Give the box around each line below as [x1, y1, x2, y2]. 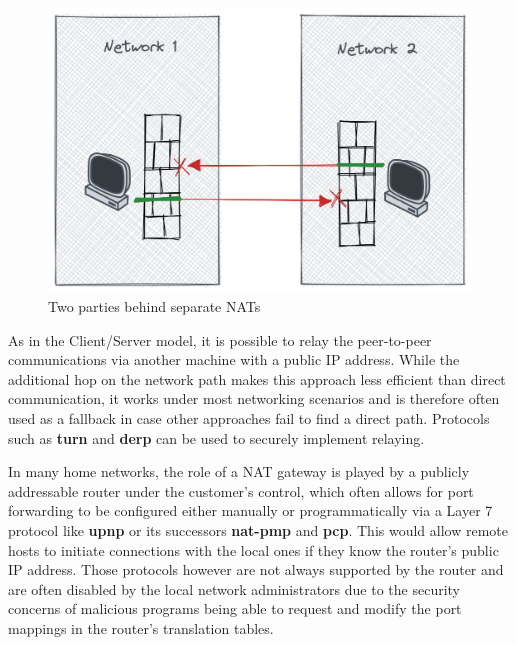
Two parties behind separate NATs [48, 296, 261, 317]
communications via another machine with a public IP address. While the [8, 349, 460, 370]
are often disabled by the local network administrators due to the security [8, 578, 461, 599]
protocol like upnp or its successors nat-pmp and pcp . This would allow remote [8, 519, 508, 540]
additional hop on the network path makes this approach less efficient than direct [8, 368, 506, 389]
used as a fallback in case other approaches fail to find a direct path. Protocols [8, 408, 490, 429]
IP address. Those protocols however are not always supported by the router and [8, 559, 504, 580]
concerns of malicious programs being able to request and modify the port [8, 598, 462, 619]
